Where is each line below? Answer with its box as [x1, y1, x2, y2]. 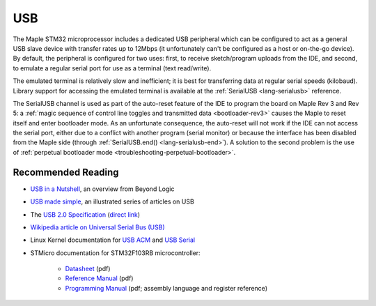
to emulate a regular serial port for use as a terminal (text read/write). [13, 63, 212, 72]
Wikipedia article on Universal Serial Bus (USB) [30, 223, 165, 231]
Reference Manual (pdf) [65, 274, 134, 282]
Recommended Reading [13, 166, 119, 178]
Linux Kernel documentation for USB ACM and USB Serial [30, 236, 195, 244]
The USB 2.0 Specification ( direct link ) [30, 210, 141, 219]
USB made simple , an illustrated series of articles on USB [30, 197, 194, 206]
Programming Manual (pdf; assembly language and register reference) [65, 284, 268, 292]
